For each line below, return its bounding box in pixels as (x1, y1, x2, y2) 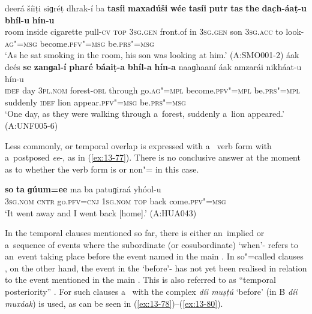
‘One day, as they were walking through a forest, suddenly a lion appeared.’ (5, 107, 284, 120)
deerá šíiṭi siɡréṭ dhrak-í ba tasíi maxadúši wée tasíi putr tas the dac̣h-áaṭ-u (5, 2, 307, 14)
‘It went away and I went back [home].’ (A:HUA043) (5, 206, 197, 219)
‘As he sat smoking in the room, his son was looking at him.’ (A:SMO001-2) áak (5, 49, 299, 61)
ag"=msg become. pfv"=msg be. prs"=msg (5, 37, 154, 49)
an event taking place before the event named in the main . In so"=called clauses (5, 250, 304, 262)
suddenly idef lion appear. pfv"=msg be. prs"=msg (5, 95, 186, 108)
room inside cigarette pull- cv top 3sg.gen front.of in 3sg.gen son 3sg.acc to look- (5, 25, 304, 38)
